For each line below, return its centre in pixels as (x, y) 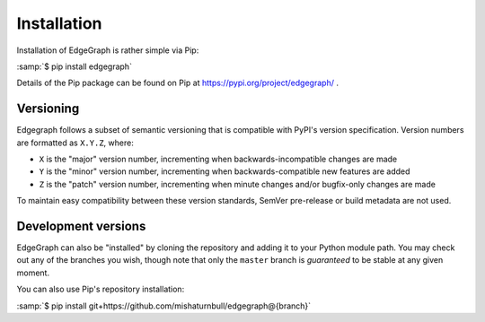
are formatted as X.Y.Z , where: (75, 143)
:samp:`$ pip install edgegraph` (74, 66)
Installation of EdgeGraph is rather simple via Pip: (108, 50)
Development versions (81, 226)
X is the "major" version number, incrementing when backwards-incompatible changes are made (218, 159)
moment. (33, 273)
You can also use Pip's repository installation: (101, 289)
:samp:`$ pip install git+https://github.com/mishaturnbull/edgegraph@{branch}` (164, 306)
